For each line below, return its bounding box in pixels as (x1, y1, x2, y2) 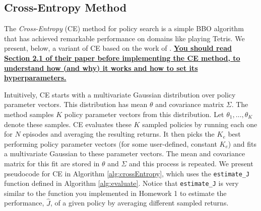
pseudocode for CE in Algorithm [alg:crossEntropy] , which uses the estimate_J (4, 168, 250, 178)
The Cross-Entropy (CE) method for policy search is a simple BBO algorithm (4, 23, 244, 34)
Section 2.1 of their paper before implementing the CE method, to (4, 52, 240, 63)
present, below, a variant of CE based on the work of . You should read (4, 43, 232, 53)
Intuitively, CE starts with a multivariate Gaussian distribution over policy (4, 89, 236, 99)
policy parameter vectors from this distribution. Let (64, 109, 224, 119)
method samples (4, 109, 54, 119)
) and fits (228, 138, 256, 149)
